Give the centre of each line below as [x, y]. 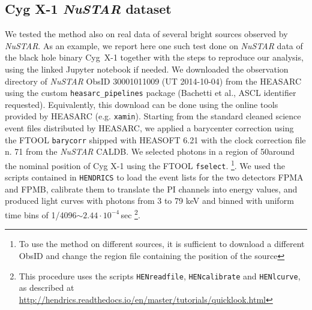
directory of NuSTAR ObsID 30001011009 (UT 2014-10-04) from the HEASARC [153, 81]
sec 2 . [130, 214]
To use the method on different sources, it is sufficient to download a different [162, 244]
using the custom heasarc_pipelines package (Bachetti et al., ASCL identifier [151, 93]
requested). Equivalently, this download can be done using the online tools [142, 104]
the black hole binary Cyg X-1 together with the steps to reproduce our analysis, [154, 57]
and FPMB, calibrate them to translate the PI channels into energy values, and [151, 189]
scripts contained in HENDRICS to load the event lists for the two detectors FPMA [154, 177]
